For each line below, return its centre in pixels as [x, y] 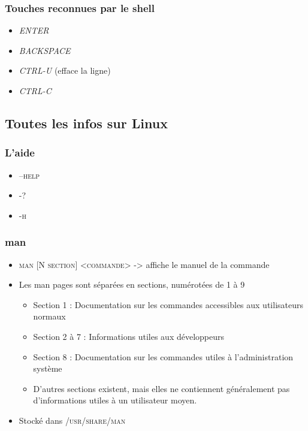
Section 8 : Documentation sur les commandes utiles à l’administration [163, 356]
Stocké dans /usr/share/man [72, 420]
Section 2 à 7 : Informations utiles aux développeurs [129, 336]
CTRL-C [35, 91]
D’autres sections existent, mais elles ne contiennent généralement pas [161, 388]
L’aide [20, 153]
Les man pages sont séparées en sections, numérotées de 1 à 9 [132, 284]
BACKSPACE [45, 50]
